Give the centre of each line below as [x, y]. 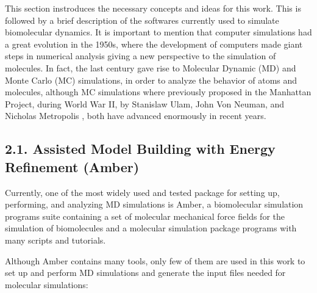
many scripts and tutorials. [55, 240]
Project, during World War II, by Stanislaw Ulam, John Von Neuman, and [145, 103]
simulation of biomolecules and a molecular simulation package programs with [151, 228]
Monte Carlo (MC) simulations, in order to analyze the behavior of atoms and [151, 80]
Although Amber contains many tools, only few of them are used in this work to [155, 260]
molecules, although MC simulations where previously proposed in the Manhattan [158, 92]
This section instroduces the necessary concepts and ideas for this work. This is [153, 8]
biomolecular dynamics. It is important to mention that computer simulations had [158, 32]
